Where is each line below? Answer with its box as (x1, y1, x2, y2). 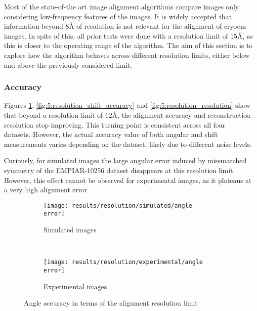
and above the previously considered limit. (4, 59, 132, 70)
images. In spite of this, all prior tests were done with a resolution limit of (4, 30, 228, 41)
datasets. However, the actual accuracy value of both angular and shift (4, 129, 218, 139)
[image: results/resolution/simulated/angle (43, 202, 192, 209)
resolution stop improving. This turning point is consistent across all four (4, 119, 226, 130)
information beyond (4, 21, 63, 31)
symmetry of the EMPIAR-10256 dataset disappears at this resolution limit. (4, 165, 235, 175)
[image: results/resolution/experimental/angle (43, 259, 203, 266)
